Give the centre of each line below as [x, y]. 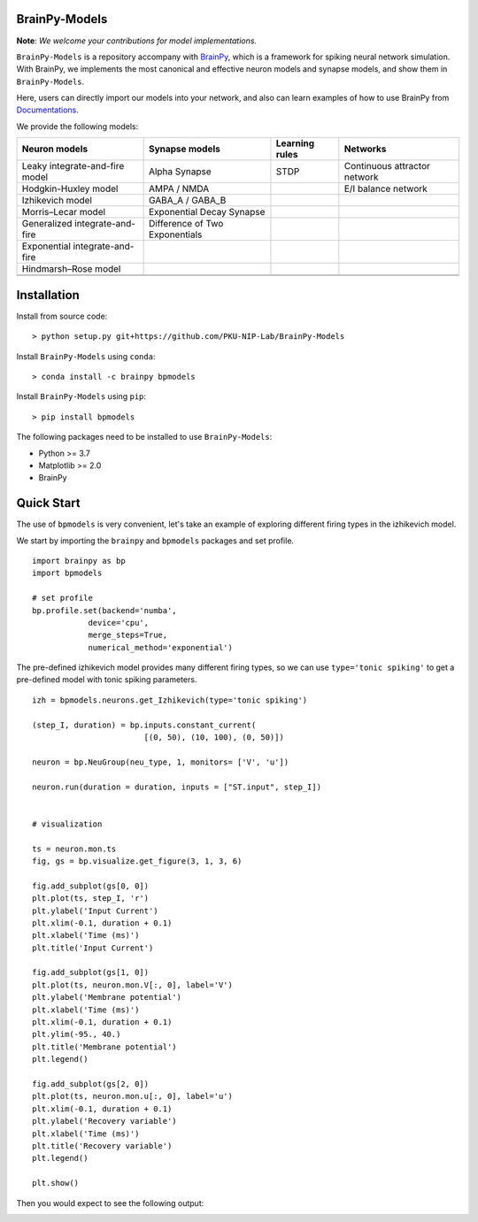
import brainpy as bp [79, 561]
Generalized [47, 224]
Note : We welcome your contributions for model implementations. [136, 41]
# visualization [67, 824]
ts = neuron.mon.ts [74, 849]
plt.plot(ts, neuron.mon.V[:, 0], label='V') [133, 985]
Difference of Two [186, 224]
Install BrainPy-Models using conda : [86, 356]
